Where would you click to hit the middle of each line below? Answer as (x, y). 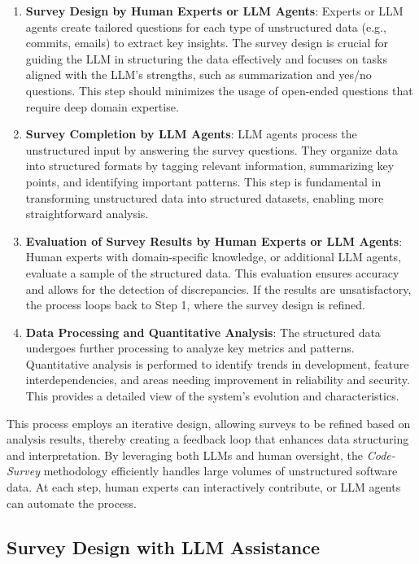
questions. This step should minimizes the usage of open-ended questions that (219, 90)
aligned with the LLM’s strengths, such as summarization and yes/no (199, 74)
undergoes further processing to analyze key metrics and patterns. (190, 348)
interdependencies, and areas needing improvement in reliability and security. (218, 380)
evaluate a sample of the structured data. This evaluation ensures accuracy (212, 272)
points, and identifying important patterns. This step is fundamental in (203, 181)
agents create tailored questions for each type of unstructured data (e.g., (206, 26)
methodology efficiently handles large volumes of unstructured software (220, 471)
